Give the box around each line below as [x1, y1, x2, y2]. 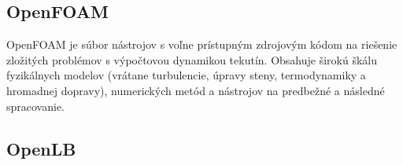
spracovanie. [6, 97, 65, 114]
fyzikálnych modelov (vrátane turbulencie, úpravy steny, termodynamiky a [6, 67, 366, 83]
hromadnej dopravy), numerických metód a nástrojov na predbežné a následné [6, 82, 385, 98]
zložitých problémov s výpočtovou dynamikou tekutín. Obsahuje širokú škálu [6, 51, 377, 68]
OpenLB [6, 136, 76, 160]
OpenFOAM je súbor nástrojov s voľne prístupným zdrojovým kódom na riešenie [6, 36, 397, 53]
